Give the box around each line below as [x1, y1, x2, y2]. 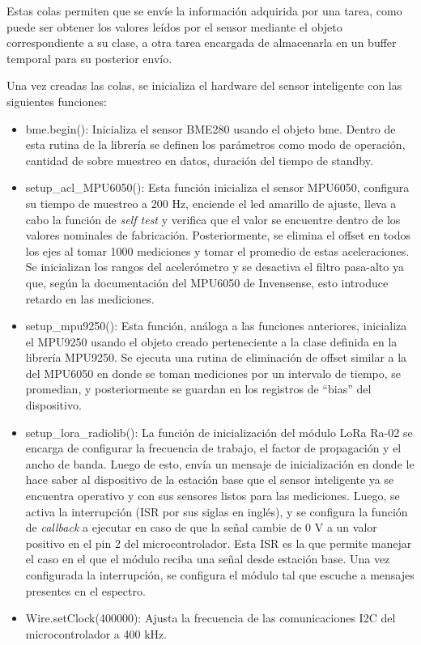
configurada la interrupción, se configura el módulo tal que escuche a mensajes [25, 566, 415, 583]
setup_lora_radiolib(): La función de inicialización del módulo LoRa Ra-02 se [25, 423, 413, 440]
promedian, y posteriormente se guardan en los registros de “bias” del [25, 380, 372, 397]
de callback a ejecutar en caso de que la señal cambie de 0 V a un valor [25, 519, 377, 536]
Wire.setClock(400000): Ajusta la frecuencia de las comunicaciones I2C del [25, 609, 396, 626]
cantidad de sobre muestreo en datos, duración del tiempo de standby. [25, 151, 373, 168]
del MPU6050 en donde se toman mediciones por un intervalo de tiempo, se [25, 364, 402, 381]
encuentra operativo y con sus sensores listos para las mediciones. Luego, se [25, 487, 400, 504]
